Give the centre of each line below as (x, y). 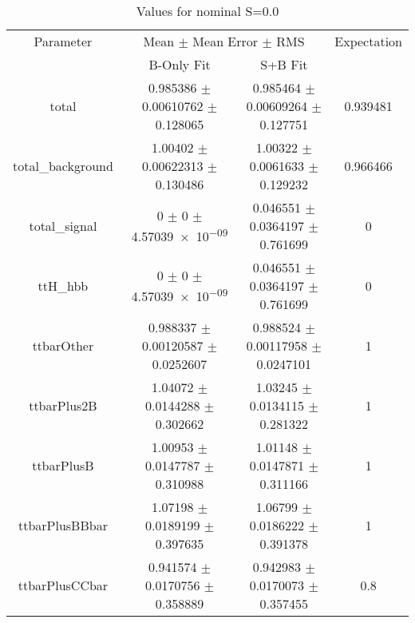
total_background (63, 166)
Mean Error (225, 41)
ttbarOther (63, 345)
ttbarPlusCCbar (63, 585)
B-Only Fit (180, 64)
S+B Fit (284, 64)
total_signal (63, 226)
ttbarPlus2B (63, 405)
